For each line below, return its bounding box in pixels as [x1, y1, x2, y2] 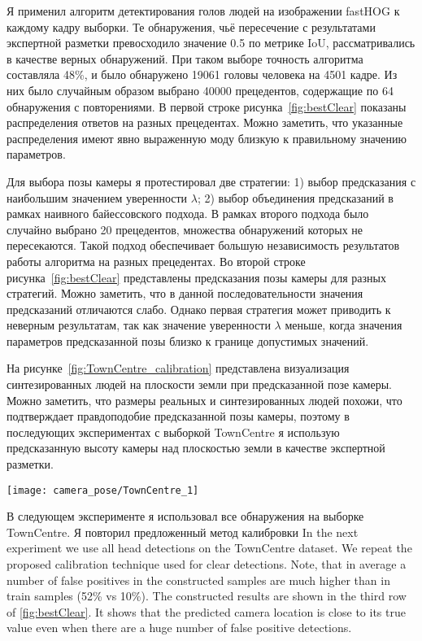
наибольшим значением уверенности [7, 189, 188, 206]
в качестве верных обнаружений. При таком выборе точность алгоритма [7, 50, 363, 67]
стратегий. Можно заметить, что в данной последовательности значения [7, 285, 363, 302]
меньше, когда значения [285, 316, 402, 334]
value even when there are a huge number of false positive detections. [7, 619, 352, 636]
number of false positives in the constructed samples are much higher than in [7, 571, 390, 588]
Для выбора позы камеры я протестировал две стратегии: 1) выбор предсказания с [7, 172, 416, 190]
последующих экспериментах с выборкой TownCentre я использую [7, 423, 340, 440]
